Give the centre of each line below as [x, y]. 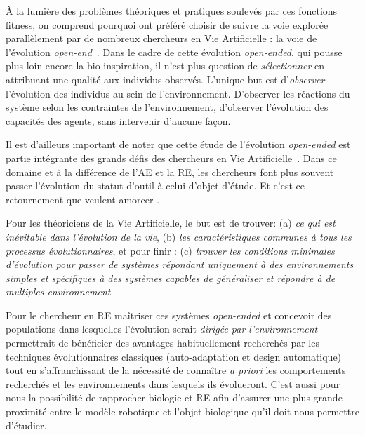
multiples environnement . [62, 292]
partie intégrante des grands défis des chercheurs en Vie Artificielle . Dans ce [171, 158]
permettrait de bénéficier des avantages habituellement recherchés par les [162, 343]
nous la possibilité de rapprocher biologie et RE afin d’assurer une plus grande [174, 397]
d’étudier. [26, 425]
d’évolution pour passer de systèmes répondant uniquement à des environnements [180, 264]
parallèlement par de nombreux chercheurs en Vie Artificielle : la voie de [161, 38]
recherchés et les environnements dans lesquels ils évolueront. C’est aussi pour [173, 383]
